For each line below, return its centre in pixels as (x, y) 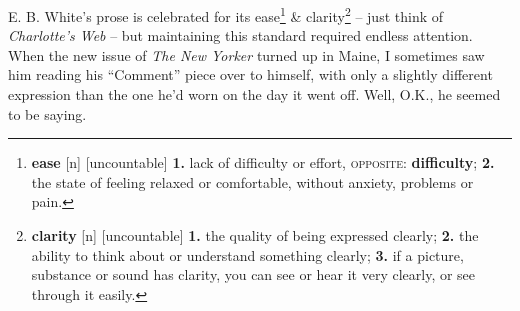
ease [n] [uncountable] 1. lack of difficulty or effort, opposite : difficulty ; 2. (263, 162)
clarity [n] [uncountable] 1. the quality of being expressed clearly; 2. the (255, 235)
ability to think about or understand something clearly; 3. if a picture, (247, 254)
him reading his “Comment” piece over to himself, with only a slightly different (250, 74)
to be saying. (47, 113)
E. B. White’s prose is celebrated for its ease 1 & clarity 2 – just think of (226, 14)
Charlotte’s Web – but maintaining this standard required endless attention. (240, 35)
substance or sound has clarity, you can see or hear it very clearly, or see (253, 274)
